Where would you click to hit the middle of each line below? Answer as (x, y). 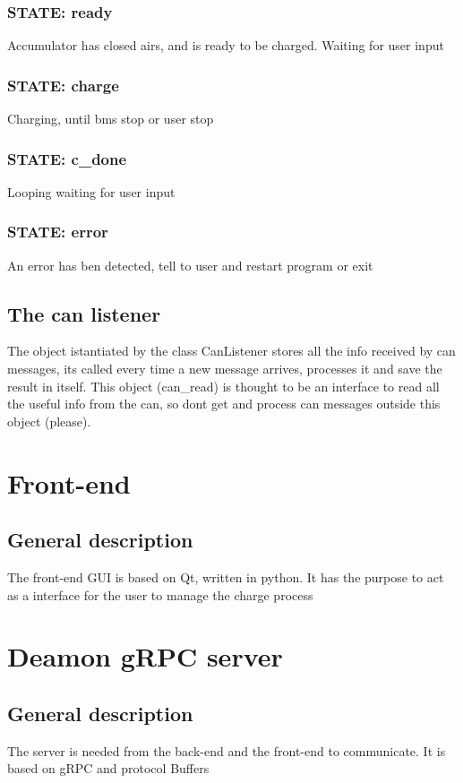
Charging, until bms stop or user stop (111, 119)
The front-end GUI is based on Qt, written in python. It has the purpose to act (226, 577)
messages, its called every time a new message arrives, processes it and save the (225, 369)
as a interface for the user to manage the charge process (160, 594)
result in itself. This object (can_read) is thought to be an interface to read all (223, 386)
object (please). (49, 421)
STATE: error (58, 232)
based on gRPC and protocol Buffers (108, 768)
